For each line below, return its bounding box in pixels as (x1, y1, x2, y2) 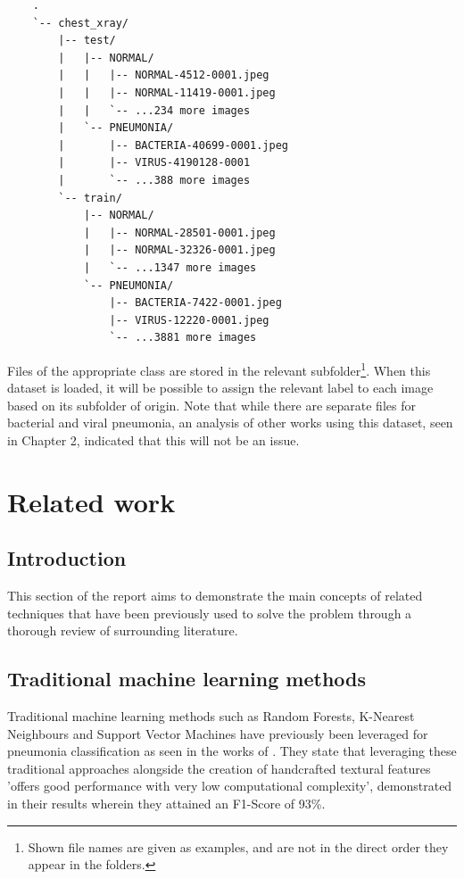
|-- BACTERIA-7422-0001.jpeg (109, 296, 282, 310)
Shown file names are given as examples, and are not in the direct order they (28, 837, 449, 856)
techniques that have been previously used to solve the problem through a (7, 603, 412, 622)
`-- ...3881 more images (109, 331, 257, 344)
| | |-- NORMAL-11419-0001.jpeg (58, 86, 276, 99)
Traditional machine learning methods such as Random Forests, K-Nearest (7, 707, 415, 726)
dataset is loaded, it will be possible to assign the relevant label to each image (7, 378, 434, 397)
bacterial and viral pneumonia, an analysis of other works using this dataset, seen (7, 413, 453, 432)
